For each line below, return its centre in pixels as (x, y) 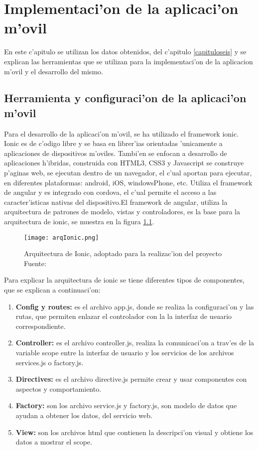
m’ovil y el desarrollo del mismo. (54, 71)
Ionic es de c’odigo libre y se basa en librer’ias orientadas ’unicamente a (113, 143)
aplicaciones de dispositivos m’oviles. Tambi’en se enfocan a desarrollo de (116, 153)
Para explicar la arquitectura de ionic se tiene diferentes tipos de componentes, (124, 280)
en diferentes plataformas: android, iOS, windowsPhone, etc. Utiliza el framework (128, 182)
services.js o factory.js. (50, 362)
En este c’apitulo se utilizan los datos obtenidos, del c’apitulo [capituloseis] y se (125, 52)
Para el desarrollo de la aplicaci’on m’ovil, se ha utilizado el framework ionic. (122, 133)
